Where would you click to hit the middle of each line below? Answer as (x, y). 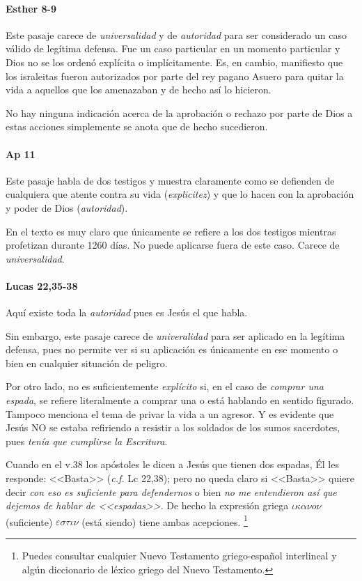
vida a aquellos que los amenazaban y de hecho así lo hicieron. (139, 90)
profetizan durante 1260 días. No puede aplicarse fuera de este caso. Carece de (173, 245)
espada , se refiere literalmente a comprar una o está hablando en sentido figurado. (180, 400)
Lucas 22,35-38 (42, 285)
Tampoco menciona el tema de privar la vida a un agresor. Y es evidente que (170, 413)
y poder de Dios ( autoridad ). (67, 207)
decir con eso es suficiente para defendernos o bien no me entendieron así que (171, 491)
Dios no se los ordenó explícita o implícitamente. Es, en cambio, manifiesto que (174, 62)
